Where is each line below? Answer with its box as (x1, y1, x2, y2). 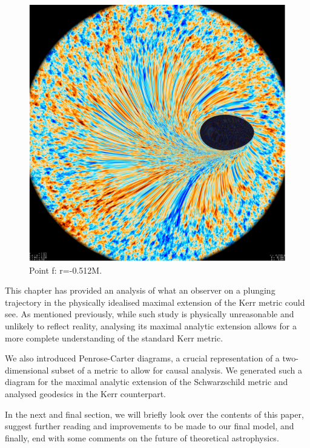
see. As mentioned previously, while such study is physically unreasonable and (5, 308, 294, 320)
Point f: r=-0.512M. (29, 263, 102, 276)
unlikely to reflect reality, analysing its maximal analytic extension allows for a (5, 319, 297, 332)
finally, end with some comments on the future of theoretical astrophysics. (5, 431, 279, 444)
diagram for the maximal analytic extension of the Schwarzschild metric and (5, 375, 288, 388)
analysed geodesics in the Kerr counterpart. (5, 387, 166, 400)
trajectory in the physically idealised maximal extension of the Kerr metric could (5, 295, 305, 308)
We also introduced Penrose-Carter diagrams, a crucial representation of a (5, 352, 280, 364)
